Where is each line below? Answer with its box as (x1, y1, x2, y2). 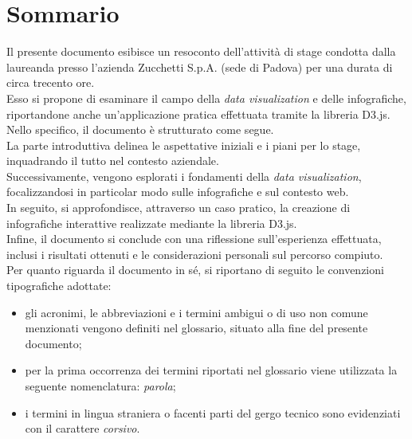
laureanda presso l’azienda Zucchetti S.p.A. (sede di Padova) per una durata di (6, 58, 393, 75)
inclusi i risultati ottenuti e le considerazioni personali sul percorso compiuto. (6, 245, 383, 262)
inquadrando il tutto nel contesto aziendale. (6, 152, 219, 169)
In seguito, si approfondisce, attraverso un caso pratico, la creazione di (6, 199, 351, 216)
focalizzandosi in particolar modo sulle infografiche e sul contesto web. (6, 183, 349, 200)
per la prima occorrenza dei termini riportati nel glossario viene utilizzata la (25, 362, 398, 378)
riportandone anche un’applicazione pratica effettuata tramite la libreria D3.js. (6, 105, 390, 122)
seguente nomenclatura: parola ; (25, 378, 176, 394)
